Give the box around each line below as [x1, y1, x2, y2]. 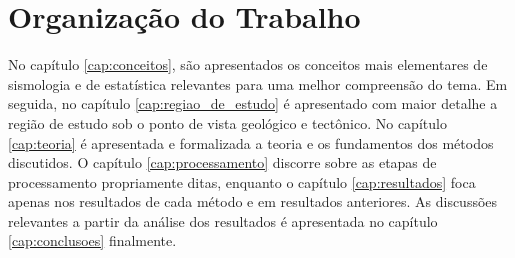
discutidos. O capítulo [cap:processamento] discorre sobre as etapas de [8, 152, 437, 173]
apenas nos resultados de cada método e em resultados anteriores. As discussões [8, 191, 498, 212]
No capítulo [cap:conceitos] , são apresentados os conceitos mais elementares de [8, 54, 488, 75]
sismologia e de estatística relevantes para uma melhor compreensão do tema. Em [8, 73, 508, 94]
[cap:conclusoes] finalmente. [8, 230, 177, 251]
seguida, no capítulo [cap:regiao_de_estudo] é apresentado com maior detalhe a [8, 93, 498, 114]
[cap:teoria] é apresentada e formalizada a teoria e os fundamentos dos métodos [8, 132, 494, 153]
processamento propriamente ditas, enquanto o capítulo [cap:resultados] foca [8, 171, 476, 192]
